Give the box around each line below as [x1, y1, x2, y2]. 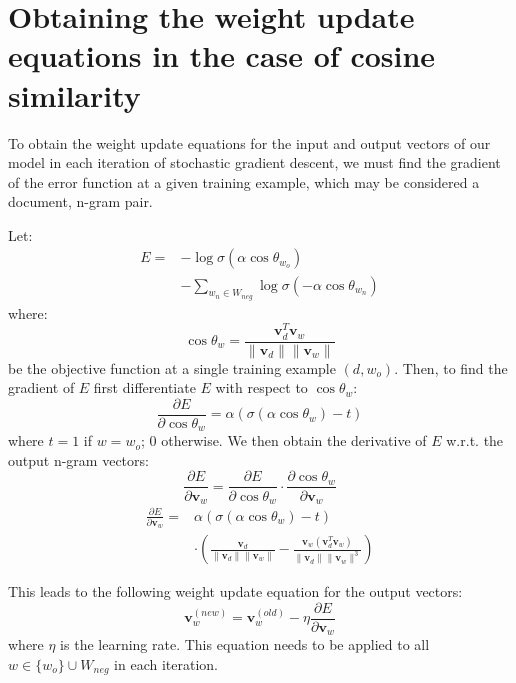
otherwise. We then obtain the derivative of [161, 430, 427, 451]
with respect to [215, 377, 308, 398]
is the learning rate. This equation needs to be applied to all [60, 634, 430, 655]
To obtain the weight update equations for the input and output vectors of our [8, 132, 491, 153]
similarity [8, 74, 141, 115]
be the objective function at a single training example [8, 357, 336, 378]
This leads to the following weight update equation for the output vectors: [8, 581, 463, 602]
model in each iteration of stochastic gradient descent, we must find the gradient [8, 152, 501, 173]
